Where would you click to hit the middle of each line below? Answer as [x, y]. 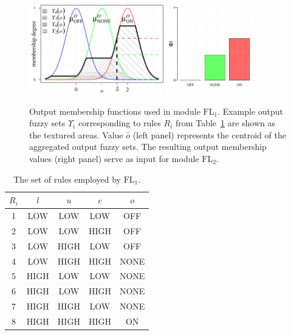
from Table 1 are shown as [226, 123]
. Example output [251, 111]
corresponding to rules [119, 123]
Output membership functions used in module [115, 111]
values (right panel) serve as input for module [114, 158]
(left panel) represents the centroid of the [209, 134]
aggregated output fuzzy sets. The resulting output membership [148, 147]
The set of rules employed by [67, 179]
